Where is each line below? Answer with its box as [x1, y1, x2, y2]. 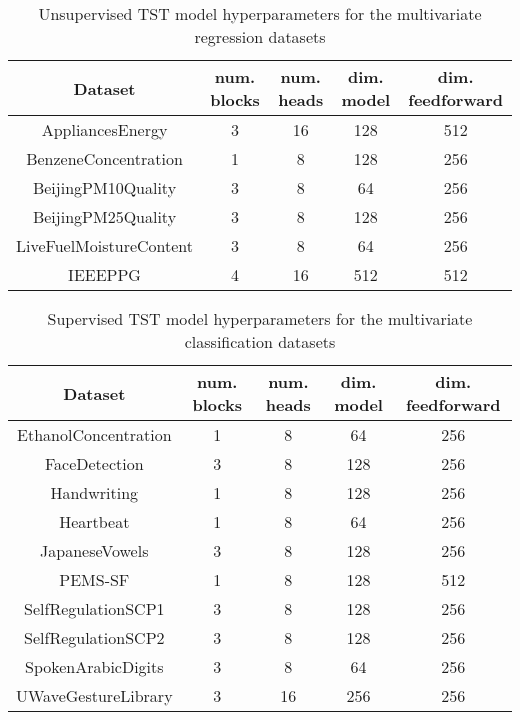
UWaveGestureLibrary [16, 684, 173, 707]
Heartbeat [59, 510, 130, 533]
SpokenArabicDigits [24, 655, 164, 678]
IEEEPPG [68, 263, 141, 286]
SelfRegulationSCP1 [24, 597, 165, 620]
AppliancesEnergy [41, 118, 168, 141]
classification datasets [184, 330, 336, 353]
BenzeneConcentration [26, 147, 183, 170]
